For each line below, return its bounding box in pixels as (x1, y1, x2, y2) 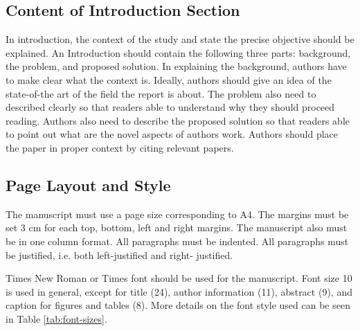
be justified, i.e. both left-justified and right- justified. (6, 247, 233, 262)
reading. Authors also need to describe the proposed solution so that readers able (6, 113, 350, 127)
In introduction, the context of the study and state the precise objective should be (6, 32, 354, 46)
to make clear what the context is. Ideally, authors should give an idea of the (6, 72, 332, 87)
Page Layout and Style (6, 174, 171, 195)
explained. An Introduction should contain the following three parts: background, (6, 45, 351, 60)
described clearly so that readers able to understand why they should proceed (6, 100, 335, 114)
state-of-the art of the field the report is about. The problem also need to (6, 86, 316, 100)
